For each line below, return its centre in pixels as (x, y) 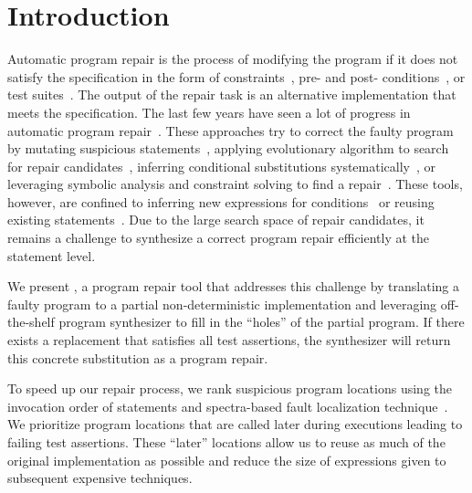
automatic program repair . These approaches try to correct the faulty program (231, 130)
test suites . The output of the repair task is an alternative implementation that (232, 94)
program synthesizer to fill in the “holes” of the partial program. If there (262, 322)
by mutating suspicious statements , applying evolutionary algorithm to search (228, 148)
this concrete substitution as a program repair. (138, 357)
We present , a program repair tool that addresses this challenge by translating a (234, 286)
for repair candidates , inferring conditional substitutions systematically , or (221, 166)
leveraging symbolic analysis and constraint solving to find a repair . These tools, (235, 184)
